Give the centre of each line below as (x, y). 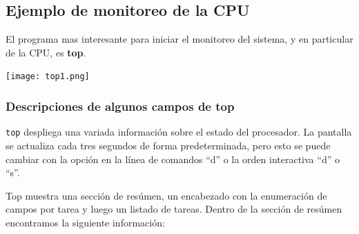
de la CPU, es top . (46, 52)
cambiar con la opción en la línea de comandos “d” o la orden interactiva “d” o (173, 159)
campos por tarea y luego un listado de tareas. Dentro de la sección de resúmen (174, 209)
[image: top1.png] (48, 77)
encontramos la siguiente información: (85, 222)
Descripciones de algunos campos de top (120, 106)
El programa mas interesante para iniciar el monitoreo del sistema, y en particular (179, 39)
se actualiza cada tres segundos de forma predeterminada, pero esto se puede (168, 145)
